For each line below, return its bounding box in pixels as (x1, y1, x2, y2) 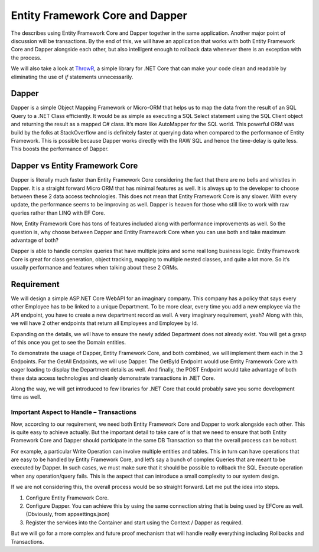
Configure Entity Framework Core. (25, 494, 109, 501)
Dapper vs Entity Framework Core (11, 161, 138, 171)
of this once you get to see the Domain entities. (11, 339, 126, 346)
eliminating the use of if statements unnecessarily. (11, 73, 134, 80)
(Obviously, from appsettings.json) (25, 511, 110, 518)
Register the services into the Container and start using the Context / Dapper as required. (25, 519, 243, 526)
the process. (11, 54, 41, 61)
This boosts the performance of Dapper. (11, 145, 109, 153)
